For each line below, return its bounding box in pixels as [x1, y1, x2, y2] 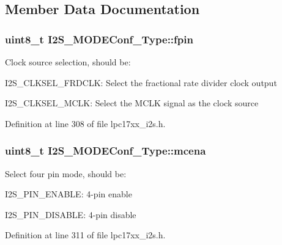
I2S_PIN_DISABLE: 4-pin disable [5, 208, 136, 221]
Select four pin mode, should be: [5, 167, 127, 180]
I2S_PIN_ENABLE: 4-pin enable [5, 188, 132, 200]
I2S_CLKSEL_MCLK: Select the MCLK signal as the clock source [5, 97, 259, 109]
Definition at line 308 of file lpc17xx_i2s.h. [5, 117, 166, 130]
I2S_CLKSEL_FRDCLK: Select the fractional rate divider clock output [5, 76, 277, 89]
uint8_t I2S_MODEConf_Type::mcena [5, 143, 206, 158]
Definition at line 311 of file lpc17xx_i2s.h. [5, 229, 166, 241]
